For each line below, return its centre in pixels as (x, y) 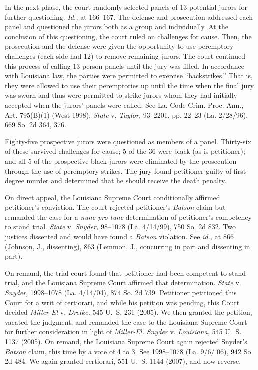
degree (14, 180)
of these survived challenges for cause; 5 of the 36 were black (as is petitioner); (125, 151)
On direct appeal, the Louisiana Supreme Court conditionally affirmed (112, 197)
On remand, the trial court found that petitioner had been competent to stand (125, 273)
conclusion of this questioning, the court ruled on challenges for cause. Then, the (128, 36)
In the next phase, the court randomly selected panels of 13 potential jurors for (126, 7)
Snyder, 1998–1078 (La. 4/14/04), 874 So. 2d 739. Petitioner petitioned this (121, 293)
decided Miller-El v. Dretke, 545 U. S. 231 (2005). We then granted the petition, (128, 312)
